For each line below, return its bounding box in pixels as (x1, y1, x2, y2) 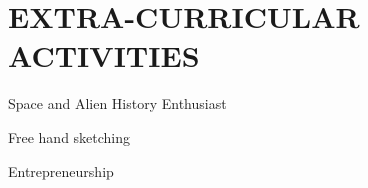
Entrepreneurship (8, 160, 114, 181)
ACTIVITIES (8, 35, 200, 76)
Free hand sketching (8, 126, 131, 147)
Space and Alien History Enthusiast (8, 93, 227, 114)
